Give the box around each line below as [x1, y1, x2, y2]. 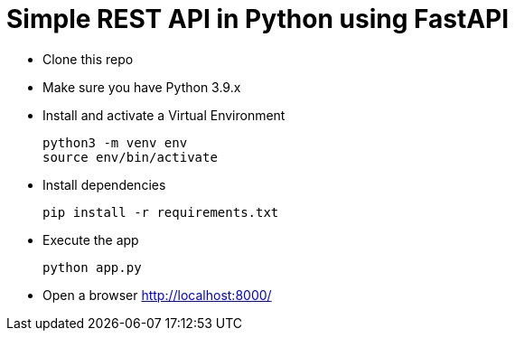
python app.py [42, 259, 142, 275]
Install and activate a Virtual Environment [42, 107, 286, 123]
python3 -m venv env [42, 135, 188, 150]
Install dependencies [42, 176, 166, 192]
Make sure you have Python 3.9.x [42, 79, 241, 95]
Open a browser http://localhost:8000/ [42, 286, 272, 303]
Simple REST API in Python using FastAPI [6, 4, 510, 34]
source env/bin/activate [42, 149, 218, 164]
